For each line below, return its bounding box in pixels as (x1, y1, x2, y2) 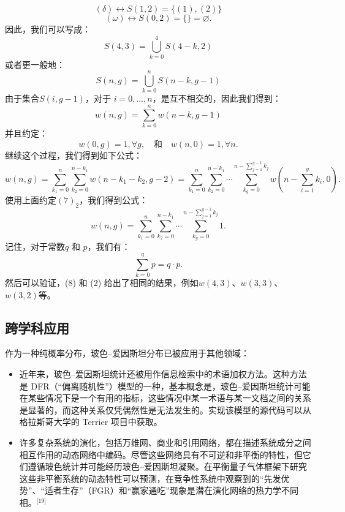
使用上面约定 (5, 194, 56, 206)
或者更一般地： (5, 58, 65, 70)
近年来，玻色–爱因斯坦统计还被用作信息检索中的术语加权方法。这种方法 (19, 367, 307, 380)
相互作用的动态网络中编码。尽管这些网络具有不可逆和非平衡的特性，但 (19, 448, 303, 461)
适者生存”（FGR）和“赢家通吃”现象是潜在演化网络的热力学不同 (45, 484, 298, 497)
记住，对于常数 (5, 240, 65, 253)
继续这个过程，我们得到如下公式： (5, 148, 142, 161)
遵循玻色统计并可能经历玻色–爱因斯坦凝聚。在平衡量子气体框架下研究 (28, 460, 307, 473)
